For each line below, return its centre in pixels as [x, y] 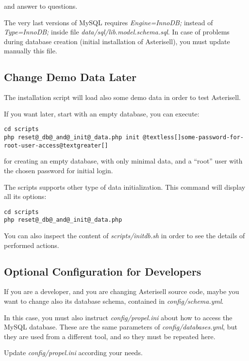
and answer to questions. [41, 6]
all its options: [25, 196]
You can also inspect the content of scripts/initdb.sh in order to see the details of [124, 236]
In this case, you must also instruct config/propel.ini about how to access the [118, 317]
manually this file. [31, 51]
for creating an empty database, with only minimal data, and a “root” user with [123, 161]
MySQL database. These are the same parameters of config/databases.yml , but [121, 327]
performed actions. [32, 245]
